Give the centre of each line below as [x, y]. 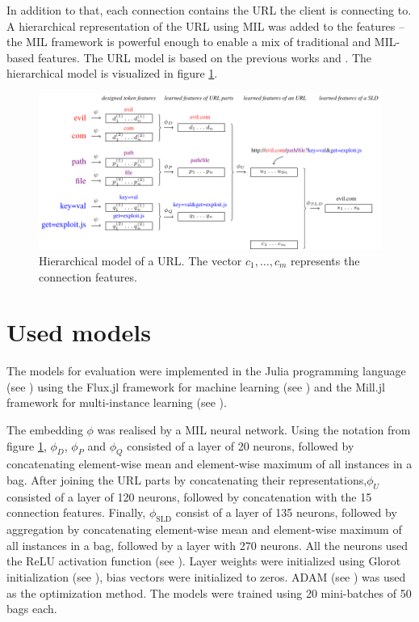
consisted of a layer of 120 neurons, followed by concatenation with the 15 [189, 496]
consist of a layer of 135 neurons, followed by [286, 512]
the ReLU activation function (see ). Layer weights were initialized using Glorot [204, 561]
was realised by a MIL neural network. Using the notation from [254, 429]
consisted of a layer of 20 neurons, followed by [241, 445]
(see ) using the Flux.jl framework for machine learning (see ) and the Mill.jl [196, 386]
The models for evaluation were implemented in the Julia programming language [206, 371]
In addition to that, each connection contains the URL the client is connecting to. [209, 10]
